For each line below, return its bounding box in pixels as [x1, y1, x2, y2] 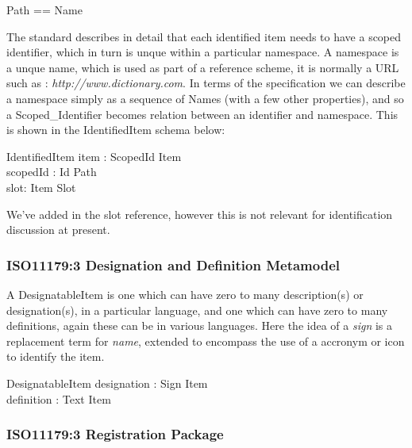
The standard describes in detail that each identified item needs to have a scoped [6, 28, 402, 44]
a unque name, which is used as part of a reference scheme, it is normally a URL [6, 59, 399, 75]
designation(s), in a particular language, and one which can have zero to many [6, 301, 388, 318]
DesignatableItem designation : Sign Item [6, 374, 208, 391]
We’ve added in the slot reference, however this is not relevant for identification [6, 205, 393, 222]
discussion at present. [6, 221, 110, 238]
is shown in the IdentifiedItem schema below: [6, 121, 225, 138]
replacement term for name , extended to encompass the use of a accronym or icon [6, 332, 405, 349]
